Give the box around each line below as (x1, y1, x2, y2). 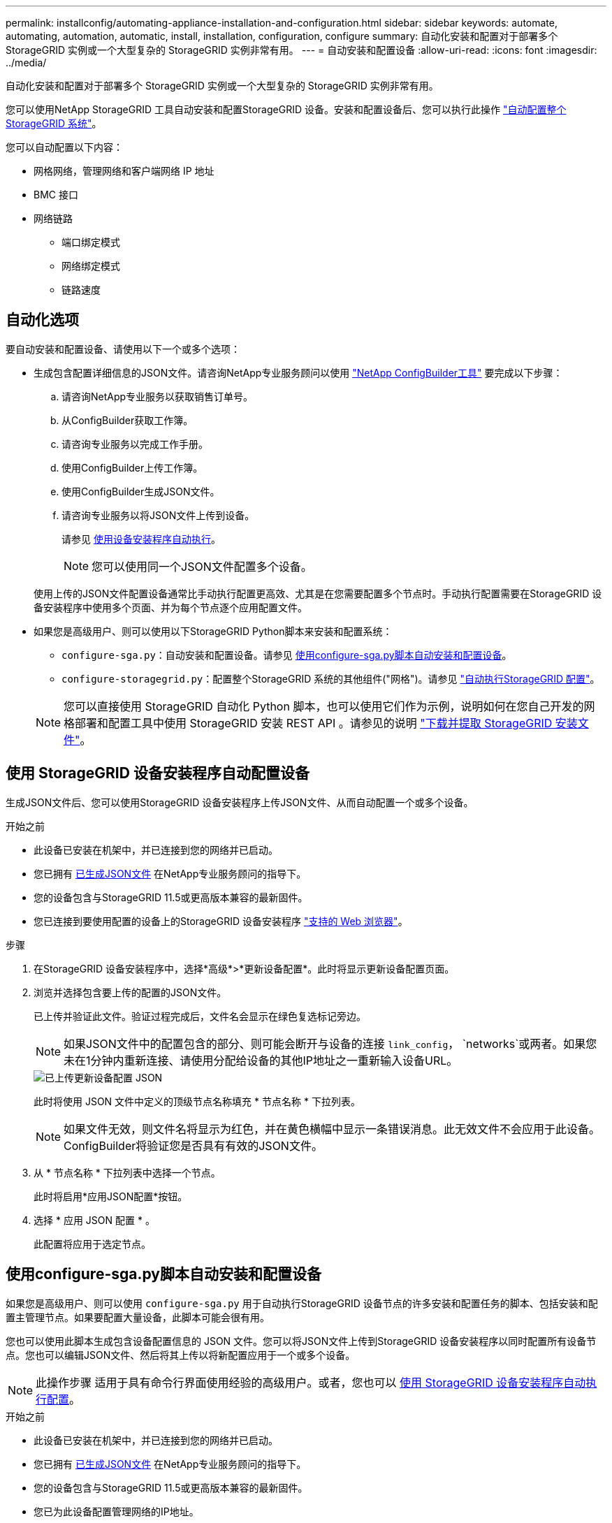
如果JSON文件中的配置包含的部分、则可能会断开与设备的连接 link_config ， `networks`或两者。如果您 (64, 1036, 597, 1051)
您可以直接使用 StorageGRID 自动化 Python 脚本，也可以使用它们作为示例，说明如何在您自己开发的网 (64, 699, 595, 713)
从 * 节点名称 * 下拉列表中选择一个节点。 (34, 1166, 221, 1179)
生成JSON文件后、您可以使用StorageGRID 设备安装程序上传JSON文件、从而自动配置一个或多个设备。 (6, 796, 474, 808)
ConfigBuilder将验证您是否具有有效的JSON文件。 (64, 1138, 323, 1153)
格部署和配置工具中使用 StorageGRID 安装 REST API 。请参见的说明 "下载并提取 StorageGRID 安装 (64, 715, 578, 730)
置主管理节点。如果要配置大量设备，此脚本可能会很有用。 (6, 1311, 270, 1323)
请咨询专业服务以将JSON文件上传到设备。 (61, 509, 255, 521)
